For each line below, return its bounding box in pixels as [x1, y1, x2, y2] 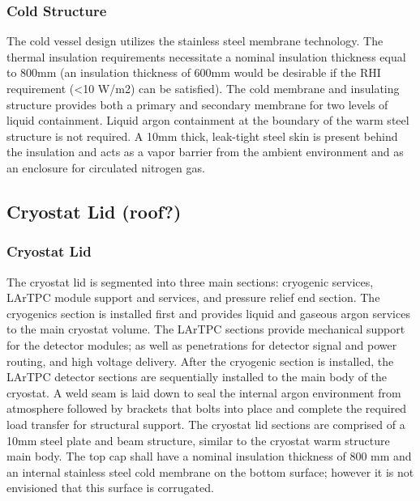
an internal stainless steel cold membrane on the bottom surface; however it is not [6, 463, 414, 480]
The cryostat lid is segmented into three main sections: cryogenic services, [6, 273, 374, 290]
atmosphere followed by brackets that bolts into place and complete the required [6, 400, 407, 417]
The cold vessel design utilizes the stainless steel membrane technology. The [6, 32, 384, 49]
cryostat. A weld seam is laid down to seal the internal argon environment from [6, 384, 401, 401]
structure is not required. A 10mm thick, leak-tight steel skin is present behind [6, 127, 398, 144]
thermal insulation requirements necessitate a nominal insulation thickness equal [6, 48, 406, 65]
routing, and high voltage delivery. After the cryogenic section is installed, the [6, 352, 394, 369]
